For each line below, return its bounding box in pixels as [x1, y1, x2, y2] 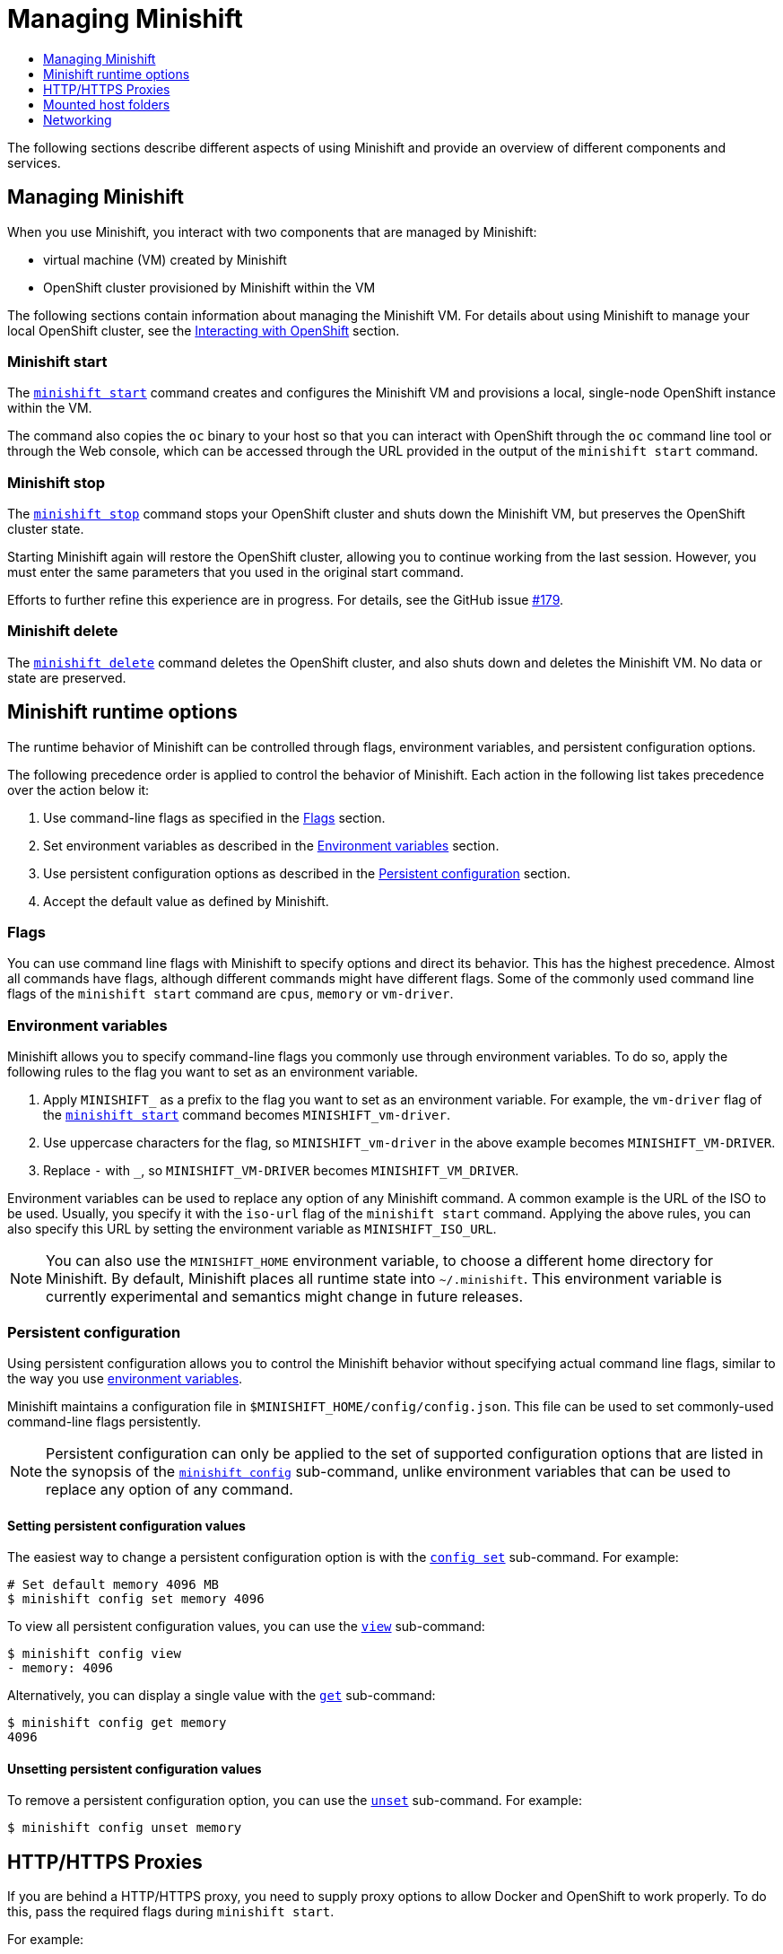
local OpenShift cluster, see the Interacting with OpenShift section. [7, 322, 400, 338]
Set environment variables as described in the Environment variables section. [43, 837, 500, 853]
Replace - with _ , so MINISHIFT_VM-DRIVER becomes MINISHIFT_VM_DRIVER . [43, 1163, 519, 1179]
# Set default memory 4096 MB [7, 1577, 220, 1592]
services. [7, 154, 61, 170]
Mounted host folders [43, 96, 170, 112]
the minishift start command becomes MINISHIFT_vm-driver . [43, 1107, 450, 1123]
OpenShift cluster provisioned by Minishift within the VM [43, 279, 376, 295]
